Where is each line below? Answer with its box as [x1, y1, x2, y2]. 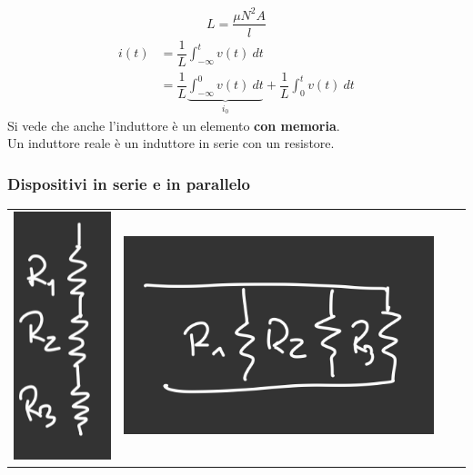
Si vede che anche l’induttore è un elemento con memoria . [7, 115, 340, 134]
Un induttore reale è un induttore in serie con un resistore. [7, 134, 335, 153]
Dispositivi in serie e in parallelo [7, 172, 250, 194]
